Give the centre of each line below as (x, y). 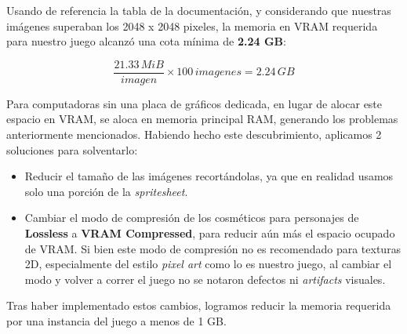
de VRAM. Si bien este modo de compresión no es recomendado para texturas (213, 248)
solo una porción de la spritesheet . (106, 191)
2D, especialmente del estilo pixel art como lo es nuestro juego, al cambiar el (208, 264)
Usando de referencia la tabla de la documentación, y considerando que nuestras (199, 10)
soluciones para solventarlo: (72, 149)
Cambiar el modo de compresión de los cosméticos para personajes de (192, 218)
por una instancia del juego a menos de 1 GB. (116, 320)
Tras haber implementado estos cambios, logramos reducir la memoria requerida (199, 305)
